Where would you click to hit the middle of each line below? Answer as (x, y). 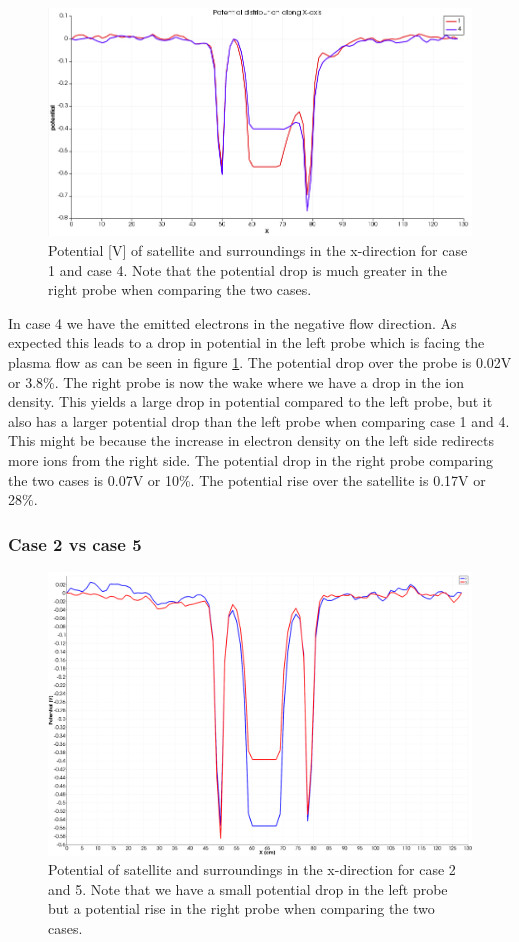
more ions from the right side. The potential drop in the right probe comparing (251, 459)
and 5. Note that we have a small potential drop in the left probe (248, 888)
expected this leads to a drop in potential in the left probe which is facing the (246, 342)
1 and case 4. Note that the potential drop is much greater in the (247, 269)
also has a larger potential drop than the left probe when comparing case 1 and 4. (259, 420)
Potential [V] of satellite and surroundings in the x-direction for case (258, 250)
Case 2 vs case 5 (75, 543)
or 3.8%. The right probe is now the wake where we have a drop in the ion (236, 381)
